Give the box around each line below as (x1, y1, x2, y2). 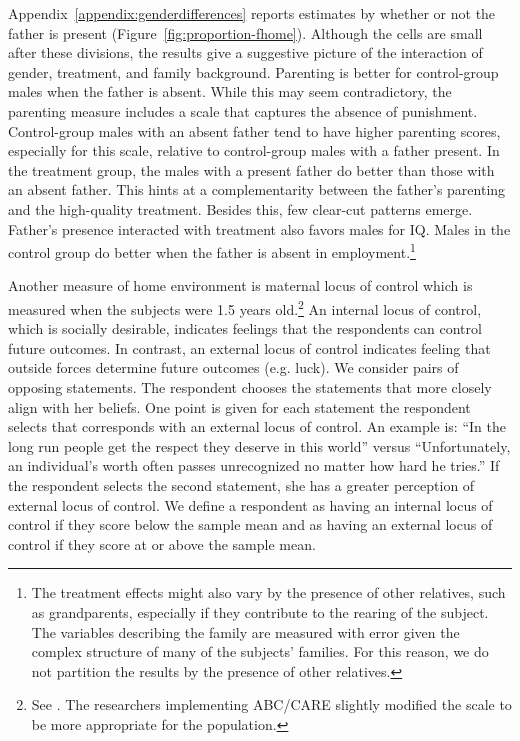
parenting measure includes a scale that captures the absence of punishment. (8, 100, 478, 121)
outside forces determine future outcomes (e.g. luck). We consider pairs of (8, 357, 459, 378)
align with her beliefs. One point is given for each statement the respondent (8, 396, 471, 417)
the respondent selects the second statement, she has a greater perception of (8, 474, 475, 495)
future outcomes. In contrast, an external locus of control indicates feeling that (8, 337, 491, 358)
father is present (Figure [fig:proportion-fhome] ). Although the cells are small (8, 22, 483, 43)
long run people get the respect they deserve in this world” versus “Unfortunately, (8, 435, 511, 456)
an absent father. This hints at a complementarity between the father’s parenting (8, 179, 506, 200)
